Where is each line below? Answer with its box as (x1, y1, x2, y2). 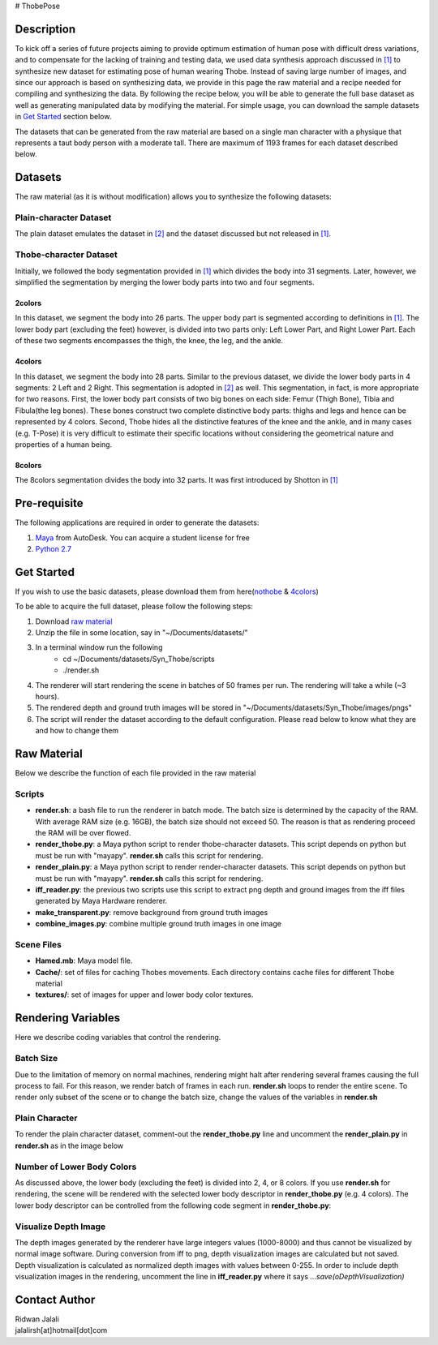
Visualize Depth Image (15, 1221, 106, 1232)
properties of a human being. (15, 439, 113, 449)
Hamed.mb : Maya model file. (35, 956, 133, 965)
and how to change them (35, 726, 119, 736)
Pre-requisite (15, 496, 84, 510)
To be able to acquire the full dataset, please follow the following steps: (15, 601, 253, 612)
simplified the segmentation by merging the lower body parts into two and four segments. (15, 277, 315, 287)
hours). (35, 692, 60, 702)
